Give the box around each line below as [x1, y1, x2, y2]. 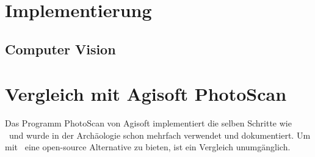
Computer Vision [5, 39, 116, 58]
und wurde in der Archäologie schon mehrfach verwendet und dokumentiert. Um [9, 128, 311, 141]
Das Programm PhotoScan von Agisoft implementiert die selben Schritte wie [5, 117, 292, 130]
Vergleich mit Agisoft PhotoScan [5, 81, 287, 106]
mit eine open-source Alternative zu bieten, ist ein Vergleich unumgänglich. [5, 141, 291, 153]
